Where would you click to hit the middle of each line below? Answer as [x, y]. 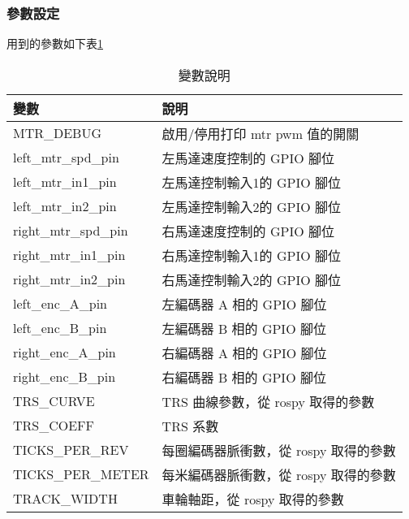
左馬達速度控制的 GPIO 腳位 [248, 158]
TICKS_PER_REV [71, 450]
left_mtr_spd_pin [66, 158]
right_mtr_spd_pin [71, 231]
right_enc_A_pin [65, 352]
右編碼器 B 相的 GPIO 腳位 [244, 377]
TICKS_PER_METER [81, 474]
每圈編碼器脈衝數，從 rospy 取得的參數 [279, 450]
